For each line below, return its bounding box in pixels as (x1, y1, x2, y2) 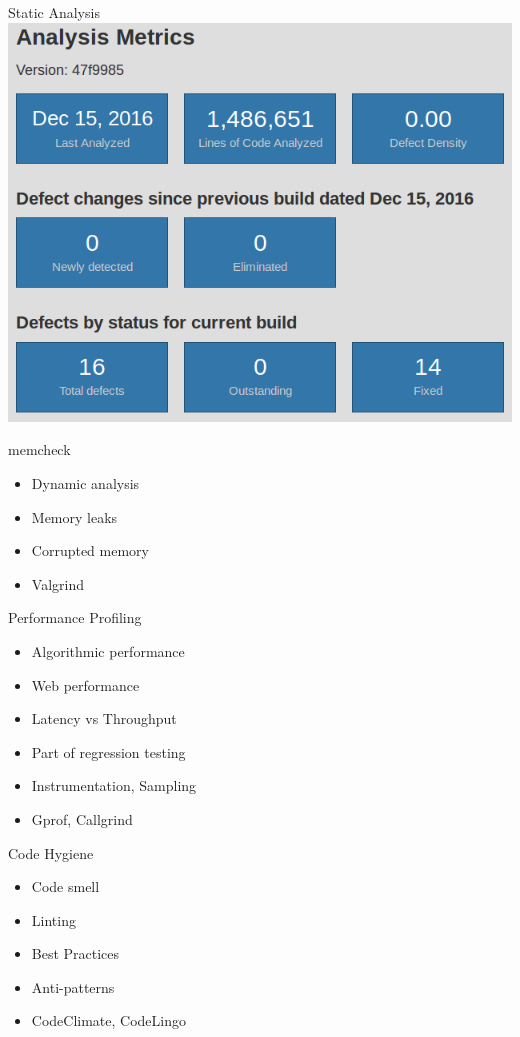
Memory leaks (31, 506, 118, 527)
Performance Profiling (8, 607, 142, 628)
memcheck (8, 439, 71, 460)
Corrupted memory (31, 540, 149, 561)
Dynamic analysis (31, 472, 140, 493)
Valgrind (31, 573, 84, 594)
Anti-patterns (31, 976, 115, 997)
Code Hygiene (8, 842, 94, 863)
